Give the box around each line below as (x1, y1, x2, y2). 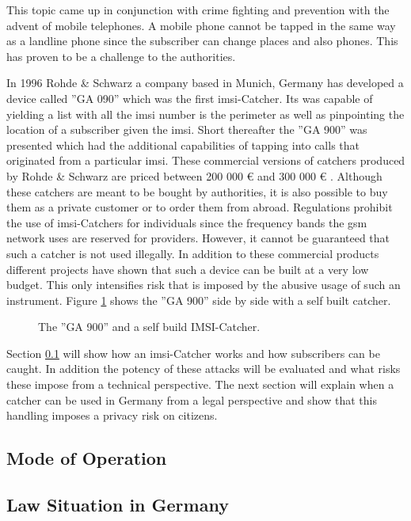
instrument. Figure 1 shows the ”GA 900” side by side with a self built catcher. (6, 291, 391, 308)
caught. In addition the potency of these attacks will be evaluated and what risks (6, 360, 401, 377)
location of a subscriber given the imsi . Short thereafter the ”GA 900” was (6, 121, 367, 138)
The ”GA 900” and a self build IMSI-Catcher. (38, 318, 261, 335)
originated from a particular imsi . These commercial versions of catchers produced (6, 152, 405, 169)
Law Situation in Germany (6, 492, 229, 517)
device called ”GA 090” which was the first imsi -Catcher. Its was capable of (6, 89, 373, 106)
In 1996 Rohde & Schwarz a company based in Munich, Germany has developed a (6, 74, 404, 91)
